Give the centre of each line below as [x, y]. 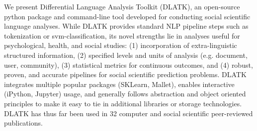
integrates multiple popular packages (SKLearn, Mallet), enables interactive [119, 84]
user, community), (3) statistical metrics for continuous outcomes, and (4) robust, [128, 65]
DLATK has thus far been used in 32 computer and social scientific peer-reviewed [128, 113]
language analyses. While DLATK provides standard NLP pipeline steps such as [126, 26]
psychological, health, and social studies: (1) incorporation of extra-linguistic [121, 45]
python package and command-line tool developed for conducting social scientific [127, 16]
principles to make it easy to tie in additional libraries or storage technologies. [123, 103]
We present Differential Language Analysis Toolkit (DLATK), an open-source [122, 6]
